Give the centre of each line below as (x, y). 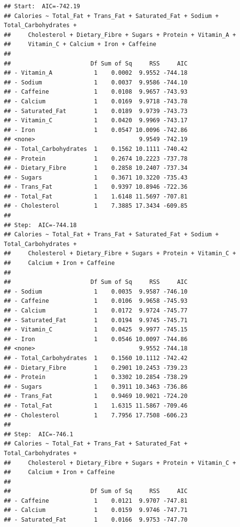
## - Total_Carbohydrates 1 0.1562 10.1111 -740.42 (96, 149)
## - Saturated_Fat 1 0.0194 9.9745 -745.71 (96, 320)
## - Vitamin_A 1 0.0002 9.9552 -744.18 (96, 73)
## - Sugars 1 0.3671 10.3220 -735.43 (96, 177)
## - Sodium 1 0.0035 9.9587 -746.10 (96, 291)
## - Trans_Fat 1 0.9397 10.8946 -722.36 (96, 187)
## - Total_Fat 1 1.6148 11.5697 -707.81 (96, 196)
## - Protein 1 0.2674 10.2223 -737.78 (96, 158)
